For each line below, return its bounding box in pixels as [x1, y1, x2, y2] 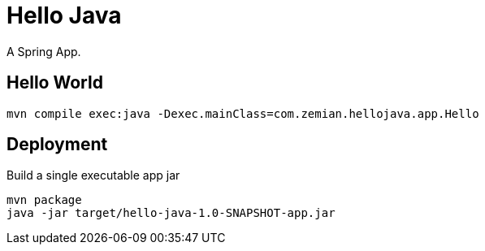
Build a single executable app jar [6, 168, 180, 183]
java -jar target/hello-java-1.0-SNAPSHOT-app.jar [6, 206, 336, 220]
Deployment [6, 134, 108, 155]
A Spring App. [6, 44, 81, 58]
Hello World [6, 72, 103, 93]
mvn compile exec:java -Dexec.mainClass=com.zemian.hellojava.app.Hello [6, 106, 479, 120]
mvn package [6, 193, 82, 207]
